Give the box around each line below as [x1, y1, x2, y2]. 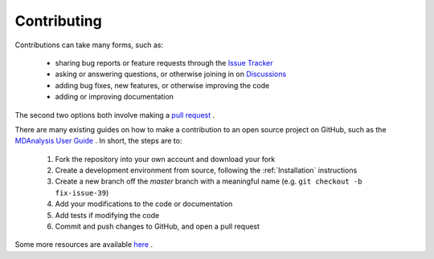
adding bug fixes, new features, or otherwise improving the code [55, 80, 270, 90]
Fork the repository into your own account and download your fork [55, 154, 276, 164]
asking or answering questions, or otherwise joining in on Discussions [55, 69, 287, 79]
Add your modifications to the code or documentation [55, 199, 233, 208]
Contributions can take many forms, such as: [14, 40, 164, 50]
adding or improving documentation [55, 92, 174, 102]
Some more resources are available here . [14, 240, 153, 249]
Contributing [14, 12, 102, 30]
